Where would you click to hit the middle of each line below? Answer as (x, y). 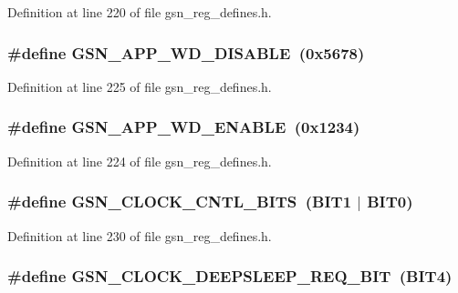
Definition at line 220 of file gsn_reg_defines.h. (140, 12)
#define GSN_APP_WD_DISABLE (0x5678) (186, 52)
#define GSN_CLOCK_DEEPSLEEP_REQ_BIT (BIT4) (230, 276)
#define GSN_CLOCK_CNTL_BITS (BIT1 (180, 202)
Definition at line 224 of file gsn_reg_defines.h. (140, 161)
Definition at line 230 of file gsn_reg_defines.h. (140, 235)
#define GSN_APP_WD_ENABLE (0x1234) (184, 127)
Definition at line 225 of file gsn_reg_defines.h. (140, 86)
